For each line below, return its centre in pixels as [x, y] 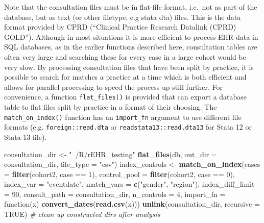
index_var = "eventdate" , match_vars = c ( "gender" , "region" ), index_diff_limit [129, 184]
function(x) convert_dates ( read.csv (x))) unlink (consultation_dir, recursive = [132, 204]
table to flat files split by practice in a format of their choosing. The [111, 107]
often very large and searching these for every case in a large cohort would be [125, 56]
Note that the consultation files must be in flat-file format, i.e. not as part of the [131, 7]
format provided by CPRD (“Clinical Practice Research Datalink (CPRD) [120, 27]
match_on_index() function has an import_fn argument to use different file [123, 117]
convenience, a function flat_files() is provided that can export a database [126, 97]
